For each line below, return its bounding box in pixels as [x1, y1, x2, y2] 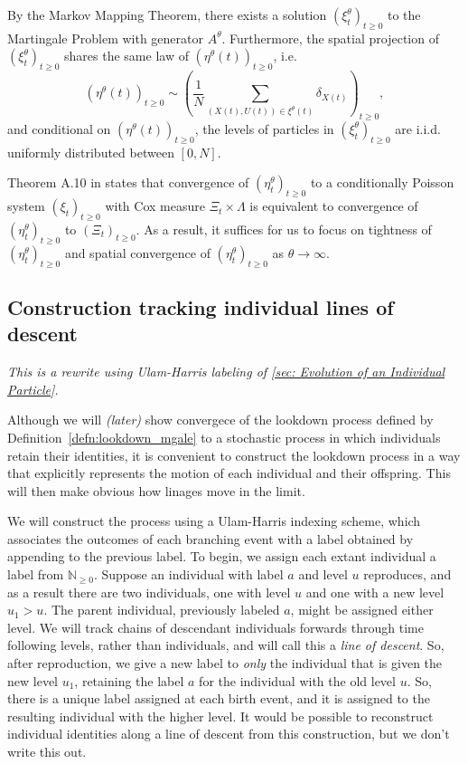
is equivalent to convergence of [249, 196, 418, 215]
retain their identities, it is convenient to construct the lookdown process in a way [7, 445, 461, 464]
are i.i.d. [395, 119, 441, 138]
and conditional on [7, 119, 111, 138]
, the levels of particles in [194, 119, 334, 138]
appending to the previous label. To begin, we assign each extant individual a [7, 547, 436, 566]
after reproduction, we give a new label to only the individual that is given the [7, 654, 443, 673]
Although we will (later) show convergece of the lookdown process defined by [7, 410, 434, 429]
